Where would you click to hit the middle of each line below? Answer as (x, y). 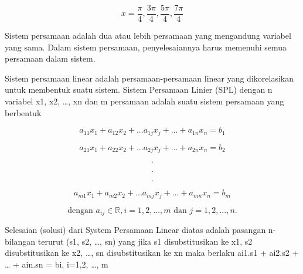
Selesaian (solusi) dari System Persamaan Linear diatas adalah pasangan (135, 230)
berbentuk (23, 112)
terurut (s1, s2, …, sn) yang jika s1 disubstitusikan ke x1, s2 (145, 241)
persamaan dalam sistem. (50, 58)
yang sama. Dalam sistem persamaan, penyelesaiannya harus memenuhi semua (146, 47)
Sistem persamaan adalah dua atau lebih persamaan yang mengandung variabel (148, 35)
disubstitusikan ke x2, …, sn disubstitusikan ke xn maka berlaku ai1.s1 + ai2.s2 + (152, 253)
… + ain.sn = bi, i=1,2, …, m (57, 264)
